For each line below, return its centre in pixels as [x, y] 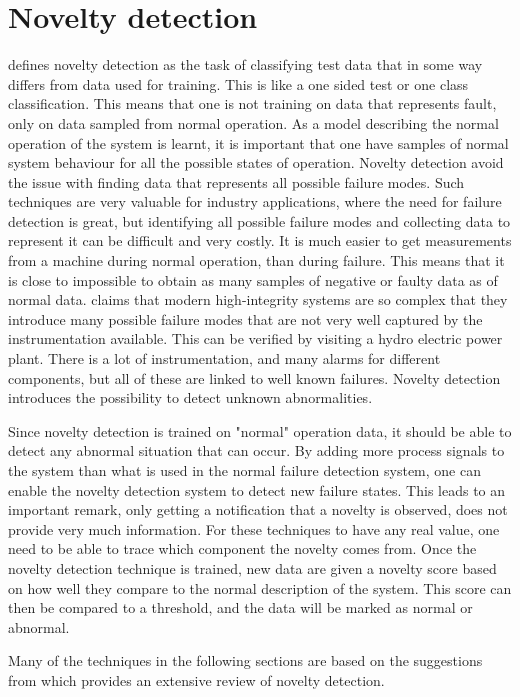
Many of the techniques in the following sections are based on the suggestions [245, 660]
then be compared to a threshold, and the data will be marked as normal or [240, 607]
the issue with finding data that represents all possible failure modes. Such [236, 181]
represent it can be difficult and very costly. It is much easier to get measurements [260, 240]
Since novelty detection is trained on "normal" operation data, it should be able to [260, 430]
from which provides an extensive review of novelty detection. [196, 679]
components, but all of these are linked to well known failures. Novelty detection [254, 377]
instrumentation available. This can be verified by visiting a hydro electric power [255, 338]
